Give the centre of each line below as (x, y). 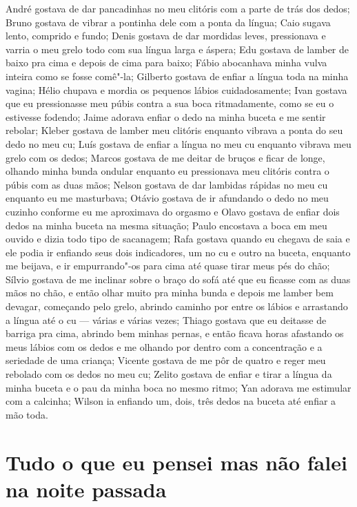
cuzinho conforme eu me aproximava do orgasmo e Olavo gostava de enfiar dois (173, 211)
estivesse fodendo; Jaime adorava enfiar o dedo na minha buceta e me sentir (166, 116)
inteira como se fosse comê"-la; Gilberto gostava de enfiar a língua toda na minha (177, 76)
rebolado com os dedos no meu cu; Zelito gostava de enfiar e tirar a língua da (169, 374)
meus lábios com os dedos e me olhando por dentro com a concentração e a (164, 346)
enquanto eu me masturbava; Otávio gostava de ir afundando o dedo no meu (167, 198)
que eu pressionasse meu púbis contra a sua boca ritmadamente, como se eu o (170, 103)
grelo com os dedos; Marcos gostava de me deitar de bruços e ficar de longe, (165, 157)
